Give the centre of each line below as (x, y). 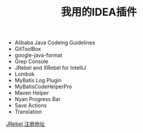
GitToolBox (28, 49)
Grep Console (31, 61)
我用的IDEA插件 (99, 12)
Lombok (25, 74)
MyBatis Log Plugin (38, 80)
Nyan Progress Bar (37, 99)
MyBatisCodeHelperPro (43, 87)
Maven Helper (32, 93)
